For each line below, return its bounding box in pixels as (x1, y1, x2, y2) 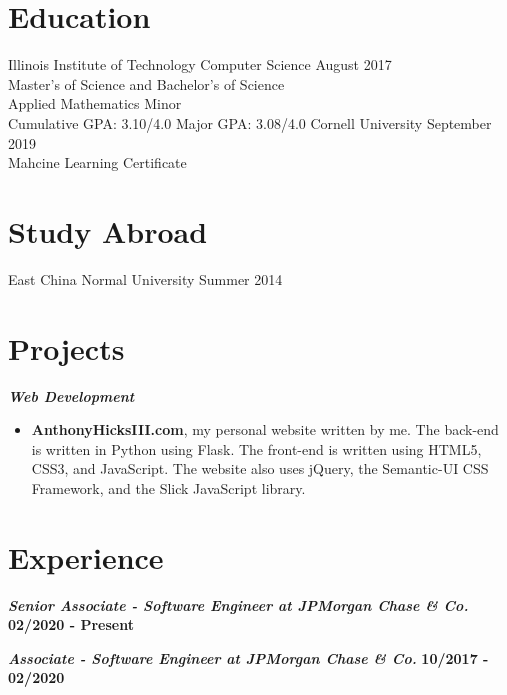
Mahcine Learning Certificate (8, 152, 187, 173)
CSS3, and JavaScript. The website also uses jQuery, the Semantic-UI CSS (31, 458, 489, 479)
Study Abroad (8, 210, 208, 251)
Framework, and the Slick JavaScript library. (31, 477, 306, 498)
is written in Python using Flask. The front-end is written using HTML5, (31, 438, 482, 459)
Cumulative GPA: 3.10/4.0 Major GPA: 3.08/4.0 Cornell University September (8, 112, 492, 133)
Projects (8, 327, 125, 368)
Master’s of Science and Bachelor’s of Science (8, 73, 285, 94)
